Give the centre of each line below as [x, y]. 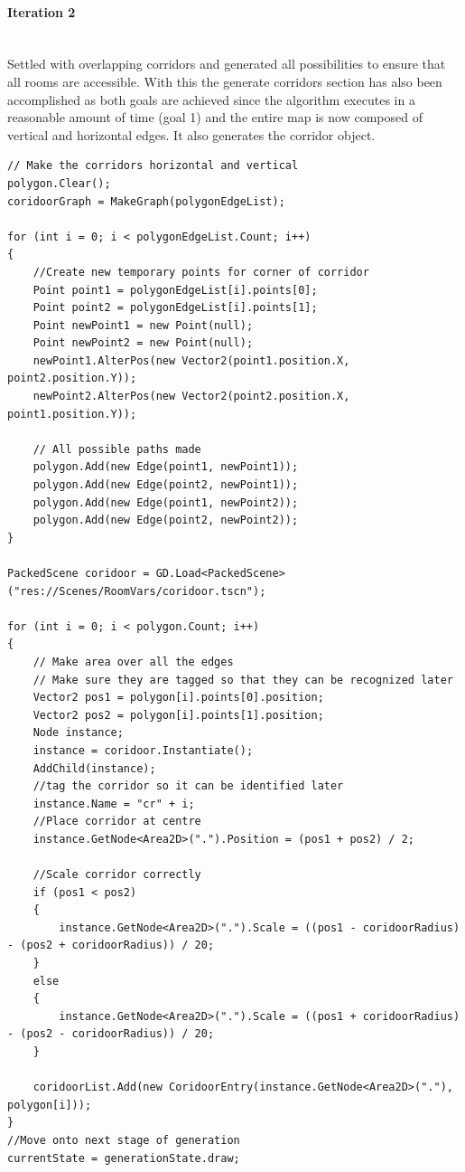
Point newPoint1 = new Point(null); [143, 325]
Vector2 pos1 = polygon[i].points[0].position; [178, 698]
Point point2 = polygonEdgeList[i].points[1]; [175, 308]
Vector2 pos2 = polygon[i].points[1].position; [178, 715]
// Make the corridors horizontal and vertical [153, 166]
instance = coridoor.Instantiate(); [143, 750]
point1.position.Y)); [72, 414]
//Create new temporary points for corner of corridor [201, 272]
